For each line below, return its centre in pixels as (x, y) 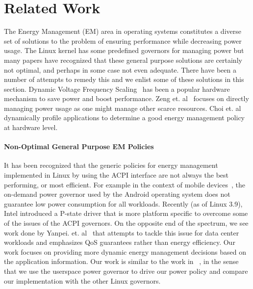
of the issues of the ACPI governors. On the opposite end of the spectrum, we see (126, 223)
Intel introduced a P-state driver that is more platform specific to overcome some (126, 213)
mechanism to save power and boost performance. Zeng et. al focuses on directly (126, 98)
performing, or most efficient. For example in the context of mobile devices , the (125, 184)
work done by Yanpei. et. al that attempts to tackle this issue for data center (122, 232)
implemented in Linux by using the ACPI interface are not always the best (116, 175)
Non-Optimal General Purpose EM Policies (79, 146)
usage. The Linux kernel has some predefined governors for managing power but (124, 50)
